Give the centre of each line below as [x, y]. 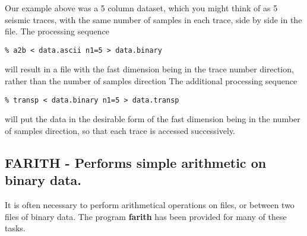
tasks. [15, 228]
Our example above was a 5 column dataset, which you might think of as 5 [141, 8]
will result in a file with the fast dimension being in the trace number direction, [149, 69]
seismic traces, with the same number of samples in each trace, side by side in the [153, 19]
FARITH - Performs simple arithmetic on [136, 162]
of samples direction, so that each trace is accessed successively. [120, 130]
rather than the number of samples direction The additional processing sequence [151, 81]
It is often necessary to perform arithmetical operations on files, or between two [150, 205]
